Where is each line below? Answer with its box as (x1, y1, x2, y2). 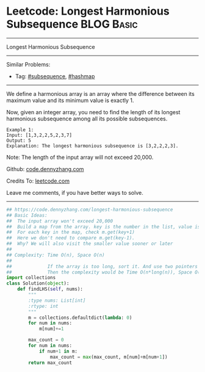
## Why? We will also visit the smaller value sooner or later (6, 241, 173, 247)
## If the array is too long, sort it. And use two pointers (6, 263, 198, 269)
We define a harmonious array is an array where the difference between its (6, 90, 195, 97)
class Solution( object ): (6, 280, 70, 286)
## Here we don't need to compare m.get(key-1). (6, 235, 135, 241)
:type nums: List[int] (28, 297, 86, 304)
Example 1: (6, 126, 34, 133)
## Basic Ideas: (6, 212, 48, 218)
